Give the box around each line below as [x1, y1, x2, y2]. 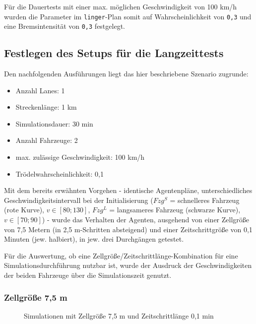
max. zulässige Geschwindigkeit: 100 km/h [15, 152, 145, 162]
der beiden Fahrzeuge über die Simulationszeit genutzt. [4, 270, 172, 280]
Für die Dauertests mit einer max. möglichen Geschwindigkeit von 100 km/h [4, 1, 237, 11]
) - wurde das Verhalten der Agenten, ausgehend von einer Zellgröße [42, 214, 250, 225]
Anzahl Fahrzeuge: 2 [15, 135, 78, 145]
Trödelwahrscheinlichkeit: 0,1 [15, 168, 104, 179]
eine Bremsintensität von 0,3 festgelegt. [4, 21, 125, 31]
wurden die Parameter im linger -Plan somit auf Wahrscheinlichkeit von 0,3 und [4, 11, 252, 21]
